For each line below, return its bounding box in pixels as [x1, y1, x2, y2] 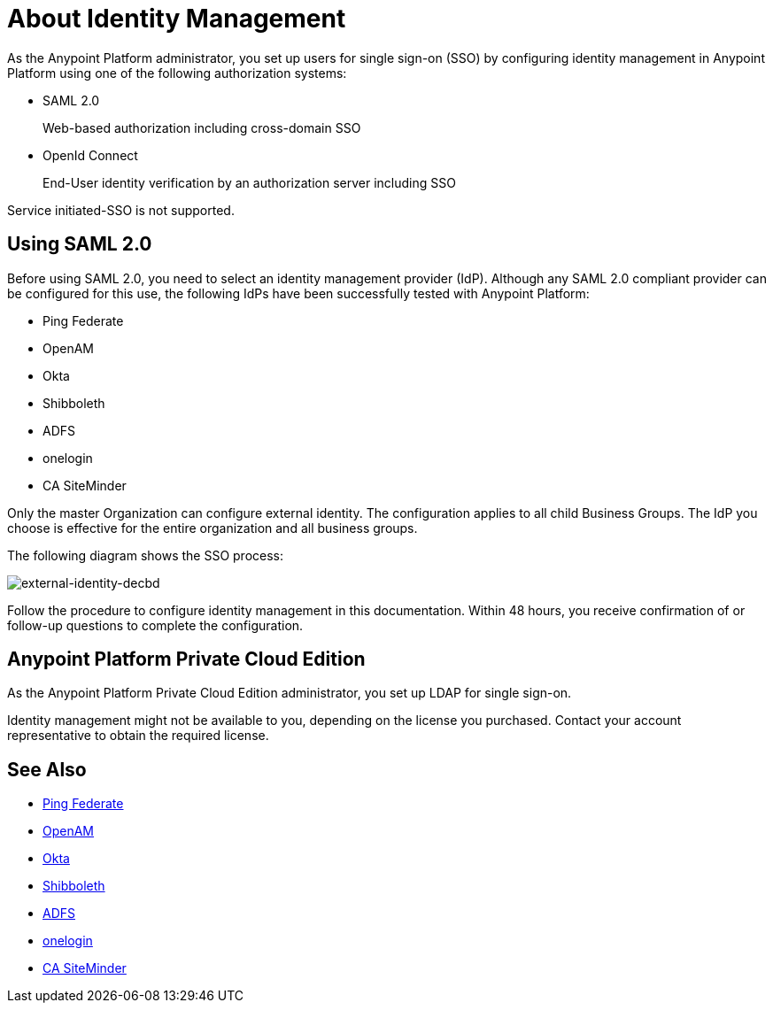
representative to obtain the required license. [7, 728, 269, 744]
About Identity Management [7, 4, 346, 34]
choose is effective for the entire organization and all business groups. [7, 520, 418, 536]
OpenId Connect [43, 147, 138, 163]
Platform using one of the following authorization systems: [7, 65, 347, 81]
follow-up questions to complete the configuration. [7, 617, 304, 633]
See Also [7, 758, 87, 781]
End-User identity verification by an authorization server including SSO [43, 174, 456, 190]
